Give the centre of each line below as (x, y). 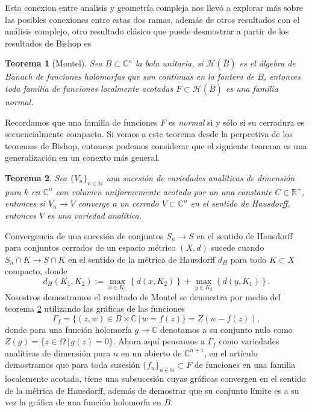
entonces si (25, 203)
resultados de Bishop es (48, 43)
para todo (248, 259)
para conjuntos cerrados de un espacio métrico (90, 247)
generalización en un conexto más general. (83, 157)
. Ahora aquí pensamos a (159, 341)
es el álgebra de (267, 63)
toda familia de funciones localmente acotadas (89, 88)
